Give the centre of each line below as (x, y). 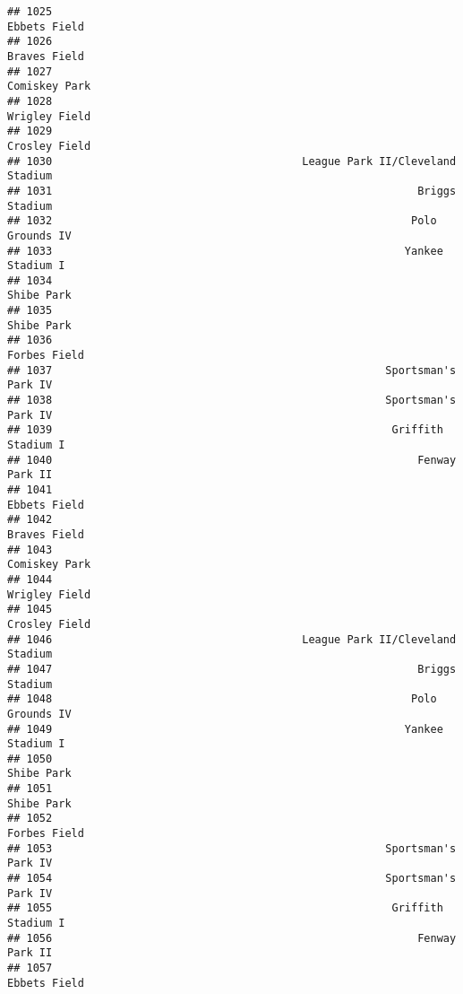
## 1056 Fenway (232, 938)
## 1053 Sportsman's (232, 848)
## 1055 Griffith (225, 908)
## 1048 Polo (222, 699)
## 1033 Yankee (225, 251)
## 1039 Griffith (225, 430)
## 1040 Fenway (232, 460)
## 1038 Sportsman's (232, 401)
